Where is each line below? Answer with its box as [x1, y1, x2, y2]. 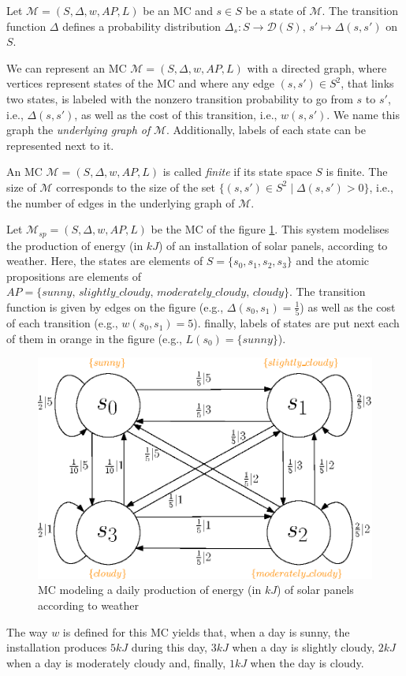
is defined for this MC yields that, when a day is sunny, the [62, 623, 350, 640]
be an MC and [143, 2, 213, 18]
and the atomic [296, 252, 370, 269]
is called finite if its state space [162, 163, 312, 180]
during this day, [131, 639, 208, 655]
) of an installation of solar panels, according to [158, 237, 388, 253]
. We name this [326, 106, 400, 122]
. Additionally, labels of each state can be [166, 121, 366, 138]
